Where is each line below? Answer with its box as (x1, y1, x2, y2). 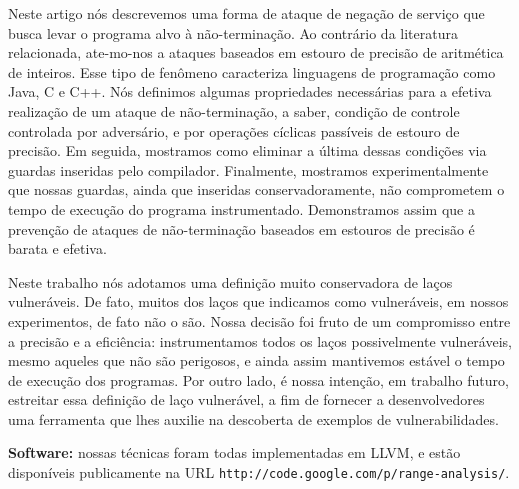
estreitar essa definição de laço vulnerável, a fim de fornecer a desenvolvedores (8, 389, 485, 410)
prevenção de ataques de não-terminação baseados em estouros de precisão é (8, 218, 475, 239)
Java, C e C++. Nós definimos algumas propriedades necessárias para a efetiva (8, 81, 492, 102)
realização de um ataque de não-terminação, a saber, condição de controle (8, 100, 460, 121)
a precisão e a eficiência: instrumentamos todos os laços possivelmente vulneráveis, (8, 330, 512, 351)
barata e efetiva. (8, 238, 107, 259)
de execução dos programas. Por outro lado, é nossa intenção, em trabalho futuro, (8, 369, 509, 390)
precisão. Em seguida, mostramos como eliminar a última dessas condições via (8, 140, 487, 161)
